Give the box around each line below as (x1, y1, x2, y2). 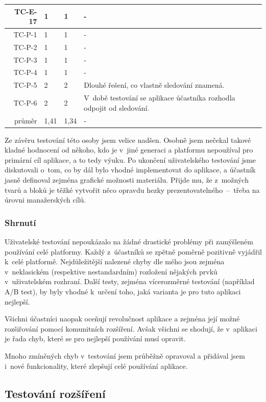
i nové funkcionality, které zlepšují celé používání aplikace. (5, 360, 188, 371)
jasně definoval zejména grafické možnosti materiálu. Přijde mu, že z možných (5, 174, 249, 185)
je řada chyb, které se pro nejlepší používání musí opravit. (5, 333, 186, 344)
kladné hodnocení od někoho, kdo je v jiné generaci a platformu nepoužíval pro (5, 144, 253, 155)
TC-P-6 (13, 97, 37, 108)
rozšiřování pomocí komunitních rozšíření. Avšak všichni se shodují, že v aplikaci (5, 323, 257, 334)
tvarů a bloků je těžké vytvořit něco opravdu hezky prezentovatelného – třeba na (5, 184, 260, 195)
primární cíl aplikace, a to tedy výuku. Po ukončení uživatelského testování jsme (5, 154, 256, 165)
